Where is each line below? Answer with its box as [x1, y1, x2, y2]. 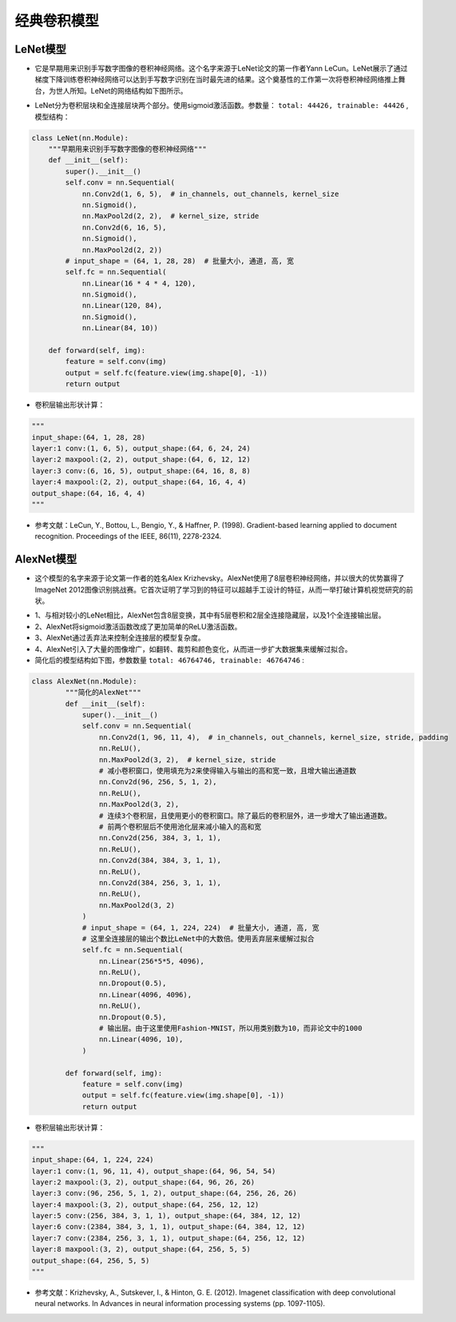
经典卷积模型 [14, 12, 100, 30]
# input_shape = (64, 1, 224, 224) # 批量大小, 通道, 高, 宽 [81, 923, 319, 932]
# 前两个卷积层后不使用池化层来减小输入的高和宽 [98, 822, 262, 831]
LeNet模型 [14, 42, 67, 56]
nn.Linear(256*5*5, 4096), [98, 957, 205, 965]
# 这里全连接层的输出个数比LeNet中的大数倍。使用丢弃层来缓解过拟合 [81, 934, 315, 943]
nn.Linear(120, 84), [81, 301, 163, 310]
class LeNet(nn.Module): [31, 133, 129, 142]
